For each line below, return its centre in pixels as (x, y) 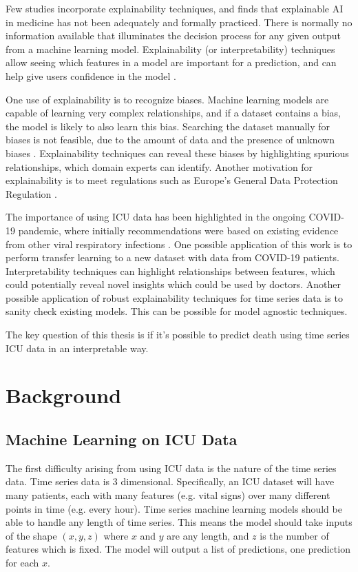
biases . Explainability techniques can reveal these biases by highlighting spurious (177, 153)
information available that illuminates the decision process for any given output (173, 35)
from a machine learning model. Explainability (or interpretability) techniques (170, 49)
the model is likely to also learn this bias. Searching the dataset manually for (168, 126)
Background (64, 395)
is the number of (294, 535)
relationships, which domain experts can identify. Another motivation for (159, 166)
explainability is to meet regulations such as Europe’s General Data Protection (172, 180)
